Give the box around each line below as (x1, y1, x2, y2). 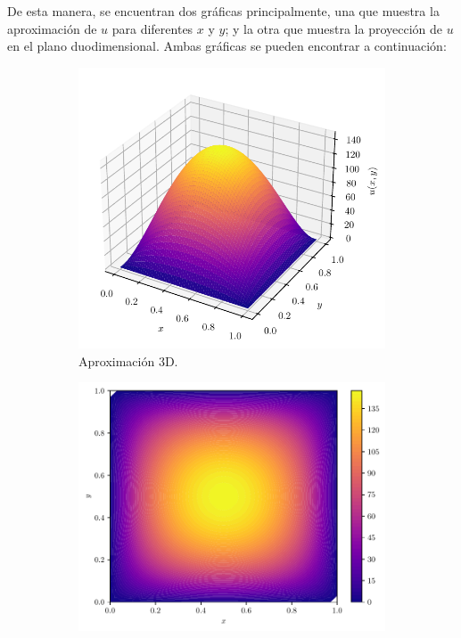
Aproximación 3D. (78, 351, 178, 370)
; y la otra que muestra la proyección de (225, 19, 443, 37)
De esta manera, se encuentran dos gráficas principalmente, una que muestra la (7, 2, 440, 20)
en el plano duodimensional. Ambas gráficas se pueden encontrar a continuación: (7, 37, 447, 55)
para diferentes (111, 19, 193, 37)
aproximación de (7, 19, 97, 37)
